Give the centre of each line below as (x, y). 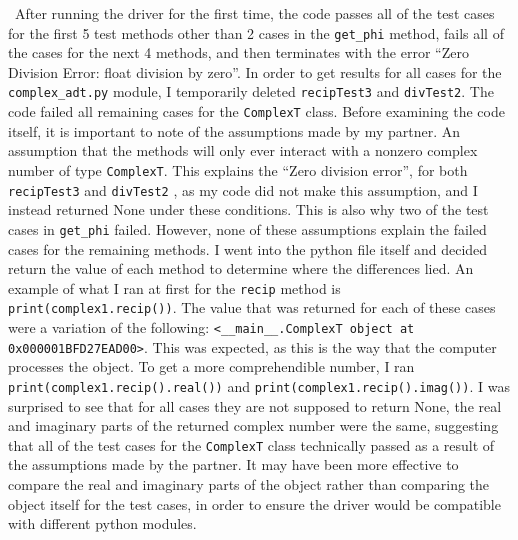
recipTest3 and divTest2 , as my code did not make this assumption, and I (243, 189)
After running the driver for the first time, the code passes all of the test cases (254, 13)
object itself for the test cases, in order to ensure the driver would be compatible (254, 503)
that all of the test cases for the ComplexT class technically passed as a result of (251, 444)
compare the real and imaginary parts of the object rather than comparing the (249, 484)
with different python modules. (102, 523)
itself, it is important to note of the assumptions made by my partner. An (234, 130)
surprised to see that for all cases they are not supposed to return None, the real (255, 405)
